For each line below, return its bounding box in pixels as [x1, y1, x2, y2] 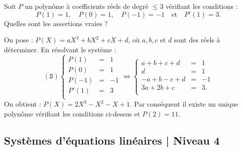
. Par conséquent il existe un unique [129, 99, 239, 109]
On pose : [4, 35, 33, 45]
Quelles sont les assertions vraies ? [4, 18, 108, 28]
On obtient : [4, 99, 41, 109]
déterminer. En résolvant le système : [4, 44, 117, 54]
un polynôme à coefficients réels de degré [25, 1, 149, 11]
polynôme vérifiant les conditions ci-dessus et [4, 108, 140, 118]
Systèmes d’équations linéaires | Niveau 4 [4, 132, 220, 148]
